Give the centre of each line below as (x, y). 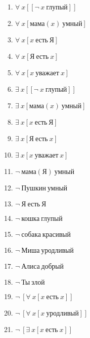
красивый (56, 235)
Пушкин (34, 188)
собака (31, 235)
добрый (52, 267)
